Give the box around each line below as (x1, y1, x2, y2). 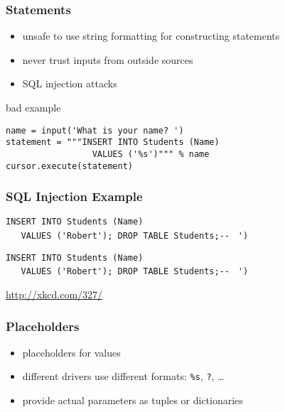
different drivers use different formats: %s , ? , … (22, 369, 225, 384)
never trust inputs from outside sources (22, 52, 193, 67)
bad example (6, 100, 61, 114)
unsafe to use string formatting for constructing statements (22, 28, 280, 43)
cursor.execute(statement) (6, 161, 133, 171)
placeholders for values (22, 345, 121, 359)
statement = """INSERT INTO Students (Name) (6, 137, 220, 148)
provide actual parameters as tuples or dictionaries (22, 393, 243, 408)
